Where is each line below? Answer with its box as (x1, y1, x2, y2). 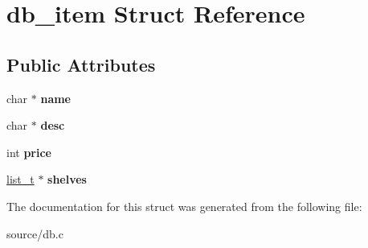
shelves (47, 171, 87, 188)
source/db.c (6, 225, 63, 242)
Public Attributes (6, 52, 156, 76)
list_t (6, 171, 35, 188)
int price (6, 143, 51, 160)
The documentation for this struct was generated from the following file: (6, 197, 362, 214)
